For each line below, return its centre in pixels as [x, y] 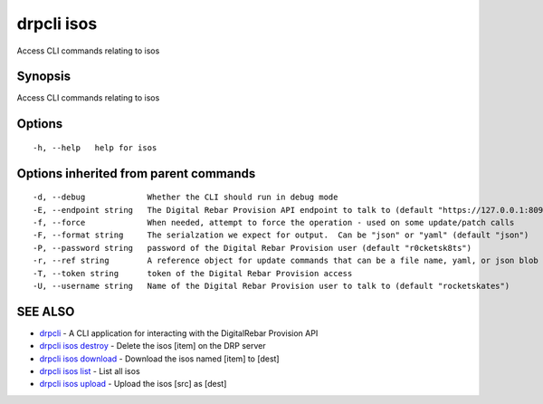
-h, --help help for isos [95, 148]
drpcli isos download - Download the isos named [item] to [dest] [159, 359]
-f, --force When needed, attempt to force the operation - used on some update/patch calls [274, 223]
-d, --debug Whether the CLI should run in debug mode [186, 197]
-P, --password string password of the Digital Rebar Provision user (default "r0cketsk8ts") [252, 248]
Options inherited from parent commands [136, 173]
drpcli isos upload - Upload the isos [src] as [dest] [133, 384]
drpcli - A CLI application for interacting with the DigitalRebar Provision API [179, 333]
